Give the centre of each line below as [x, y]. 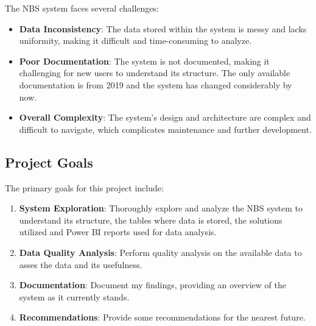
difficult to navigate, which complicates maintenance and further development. [165, 129]
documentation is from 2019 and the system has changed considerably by [156, 84]
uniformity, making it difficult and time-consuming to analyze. [135, 41]
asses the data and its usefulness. [81, 264]
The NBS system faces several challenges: [82, 8]
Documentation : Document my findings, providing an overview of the [153, 285]
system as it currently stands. [74, 296]
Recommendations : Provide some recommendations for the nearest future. [162, 317]
